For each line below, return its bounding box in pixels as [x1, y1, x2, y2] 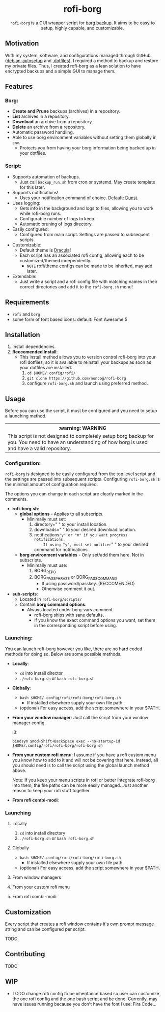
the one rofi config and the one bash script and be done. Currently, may [12, 996, 158, 1002]
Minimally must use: [27, 562, 68, 568]
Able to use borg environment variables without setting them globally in [12, 135, 157, 140]
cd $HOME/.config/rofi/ [27, 371, 76, 376]
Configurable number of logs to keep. [19, 215, 96, 221]
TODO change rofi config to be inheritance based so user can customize [12, 990, 160, 996]
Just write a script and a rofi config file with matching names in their [19, 279, 158, 284]
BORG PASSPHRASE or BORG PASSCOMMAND [34, 574, 117, 581]
